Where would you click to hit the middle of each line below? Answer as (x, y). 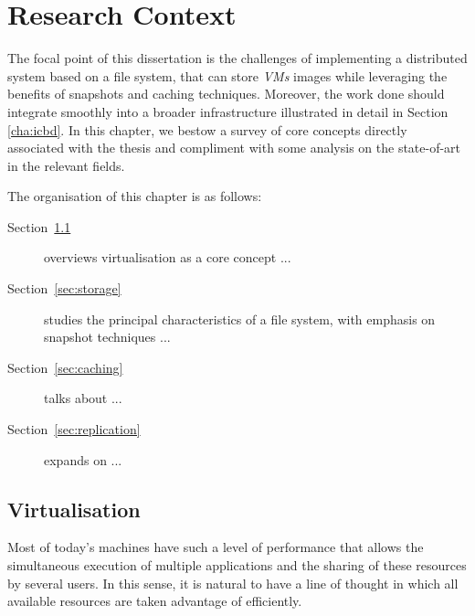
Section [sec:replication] (74, 429)
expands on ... (83, 459)
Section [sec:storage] (64, 288)
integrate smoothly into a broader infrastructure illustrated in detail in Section (228, 111)
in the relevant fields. (66, 165)
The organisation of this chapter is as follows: (135, 196)
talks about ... (83, 398)
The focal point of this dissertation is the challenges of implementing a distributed (237, 58)
